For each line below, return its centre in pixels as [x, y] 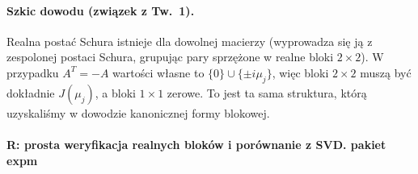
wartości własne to [158, 72]
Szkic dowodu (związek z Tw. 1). [101, 10]
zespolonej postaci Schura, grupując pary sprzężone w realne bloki [170, 57]
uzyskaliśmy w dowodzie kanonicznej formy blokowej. [138, 112]
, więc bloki [300, 72]
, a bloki [115, 92]
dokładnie [31, 92]
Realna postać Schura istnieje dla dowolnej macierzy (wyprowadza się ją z [190, 41]
